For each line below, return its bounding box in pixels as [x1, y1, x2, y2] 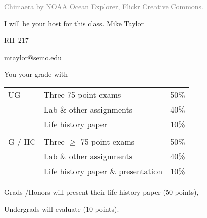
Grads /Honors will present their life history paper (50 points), [4, 186, 199, 197]
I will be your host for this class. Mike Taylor [4, 18, 144, 28]
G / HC [8, 135, 36, 147]
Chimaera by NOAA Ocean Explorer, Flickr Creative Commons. [4, 1, 203, 11]
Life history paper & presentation [43, 165, 163, 177]
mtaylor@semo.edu [4, 51, 62, 62]
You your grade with [4, 69, 68, 79]
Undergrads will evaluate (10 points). [4, 203, 119, 214]
